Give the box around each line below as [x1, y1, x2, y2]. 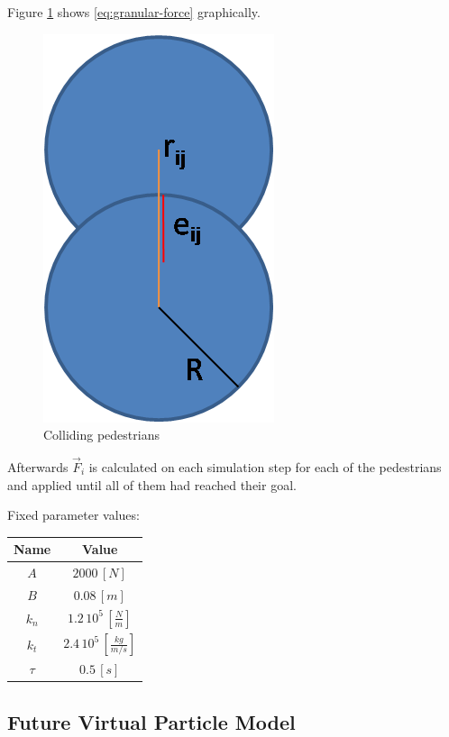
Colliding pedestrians [43, 425, 160, 444]
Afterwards [7, 458, 69, 476]
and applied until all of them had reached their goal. [7, 475, 297, 494]
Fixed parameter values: [7, 505, 140, 524]
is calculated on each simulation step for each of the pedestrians [88, 458, 442, 476]
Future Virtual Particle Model [7, 707, 296, 735]
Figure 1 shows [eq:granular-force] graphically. [7, 3, 261, 21]
